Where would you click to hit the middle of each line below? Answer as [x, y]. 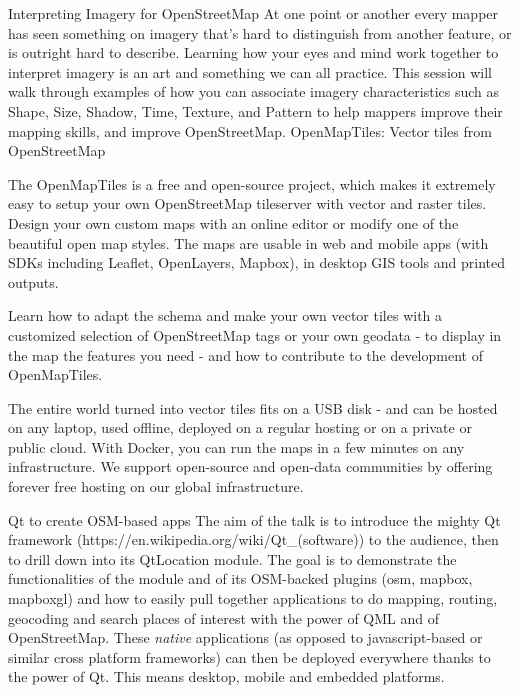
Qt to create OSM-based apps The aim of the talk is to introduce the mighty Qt [254, 519]
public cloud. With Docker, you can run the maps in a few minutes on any [236, 446]
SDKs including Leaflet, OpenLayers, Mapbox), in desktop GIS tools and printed [256, 262]
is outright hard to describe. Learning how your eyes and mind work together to [253, 52]
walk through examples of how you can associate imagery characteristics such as [254, 91]
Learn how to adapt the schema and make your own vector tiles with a [225, 315]
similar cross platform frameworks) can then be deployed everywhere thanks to [249, 656]
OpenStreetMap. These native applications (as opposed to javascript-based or [245, 637]
